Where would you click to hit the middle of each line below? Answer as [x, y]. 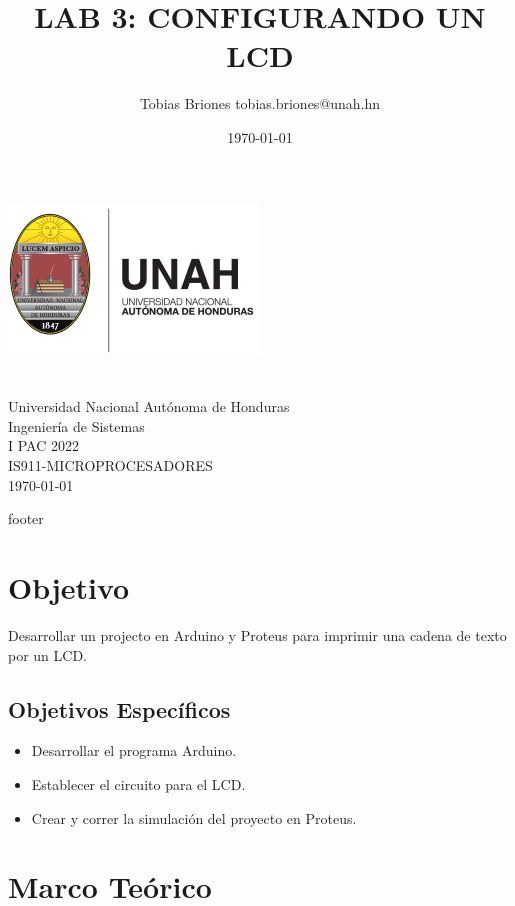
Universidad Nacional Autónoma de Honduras [149, 406]
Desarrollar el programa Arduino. [134, 750]
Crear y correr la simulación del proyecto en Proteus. [194, 817]
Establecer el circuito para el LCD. [138, 783]
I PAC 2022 [43, 445]
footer [26, 518]
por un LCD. [48, 654]
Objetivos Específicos [119, 708]
